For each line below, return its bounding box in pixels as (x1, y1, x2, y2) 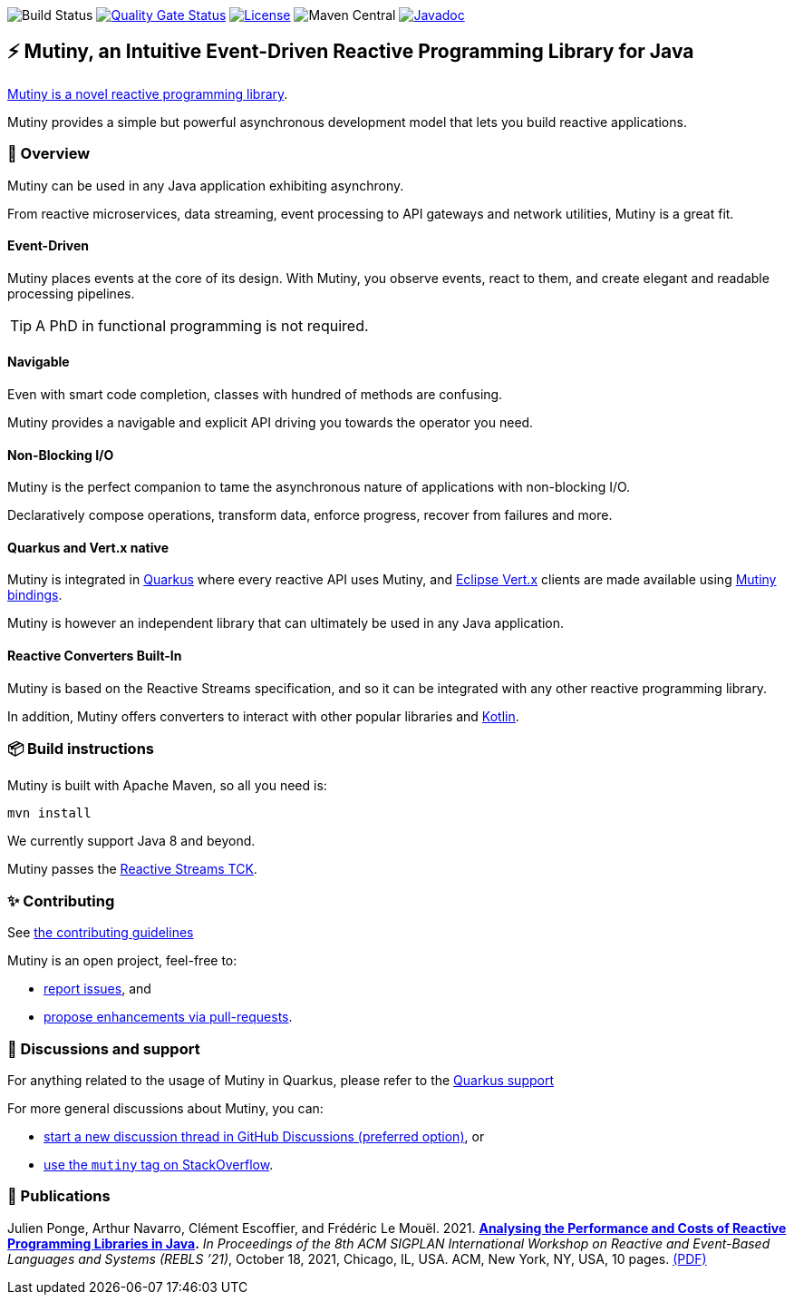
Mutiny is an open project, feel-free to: (7, 953, 237, 969)
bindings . (7, 587, 63, 603)
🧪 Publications (7, 1187, 111, 1206)
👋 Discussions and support (7, 1039, 200, 1058)
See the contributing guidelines (7, 925, 194, 941)
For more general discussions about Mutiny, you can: (7, 1100, 324, 1116)
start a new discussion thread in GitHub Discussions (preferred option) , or (44, 1128, 485, 1144)
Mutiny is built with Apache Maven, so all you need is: (7, 778, 327, 794)
